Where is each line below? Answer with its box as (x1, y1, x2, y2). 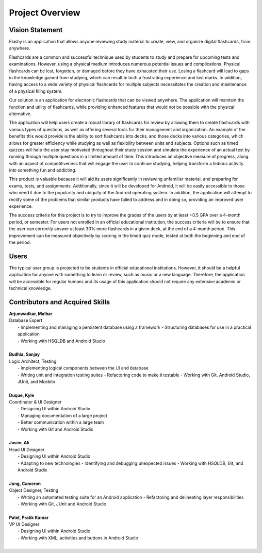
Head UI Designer (9, 447, 45, 452)
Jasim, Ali (9, 440, 30, 446)
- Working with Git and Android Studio (17, 426, 94, 432)
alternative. (9, 111, 32, 117)
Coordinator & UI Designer (9, 399, 62, 405)
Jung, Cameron (9, 481, 41, 486)
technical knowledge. (9, 285, 52, 291)
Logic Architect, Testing (9, 358, 57, 364)
